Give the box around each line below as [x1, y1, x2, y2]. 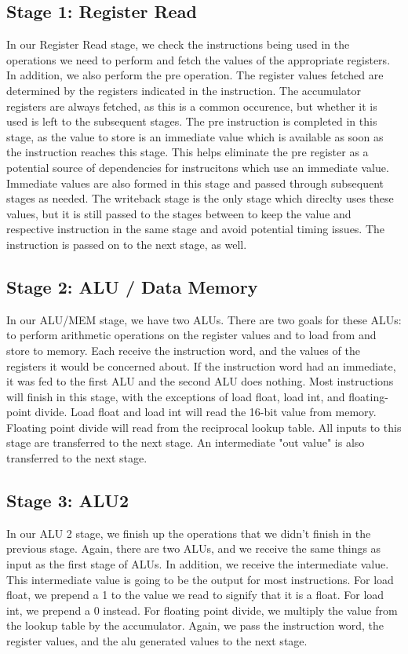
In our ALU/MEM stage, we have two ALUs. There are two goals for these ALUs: [6, 311, 402, 327]
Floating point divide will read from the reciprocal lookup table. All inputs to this [6, 418, 402, 435]
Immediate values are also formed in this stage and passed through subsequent [6, 174, 384, 191]
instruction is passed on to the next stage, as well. [6, 236, 247, 252]
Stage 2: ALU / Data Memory [6, 274, 258, 298]
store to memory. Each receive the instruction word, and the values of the [6, 342, 360, 358]
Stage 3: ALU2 [6, 488, 129, 513]
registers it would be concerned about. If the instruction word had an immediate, [6, 357, 396, 374]
